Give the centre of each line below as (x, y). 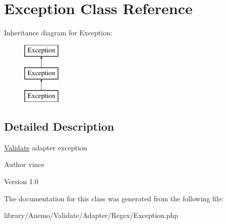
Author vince (24, 164)
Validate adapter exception (46, 147)
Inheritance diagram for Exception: (58, 33)
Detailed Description (59, 126)
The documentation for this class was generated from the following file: (114, 198)
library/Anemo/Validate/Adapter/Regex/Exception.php (91, 215)
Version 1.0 (21, 181)
